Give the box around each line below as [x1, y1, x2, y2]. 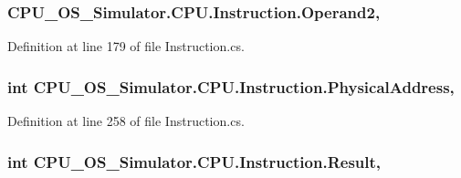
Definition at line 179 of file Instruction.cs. [7, 37, 245, 56]
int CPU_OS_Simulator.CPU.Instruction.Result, [7, 150, 382, 173]
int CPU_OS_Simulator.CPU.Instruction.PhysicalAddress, [7, 75, 455, 98]
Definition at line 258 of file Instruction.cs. [7, 111, 245, 131]
